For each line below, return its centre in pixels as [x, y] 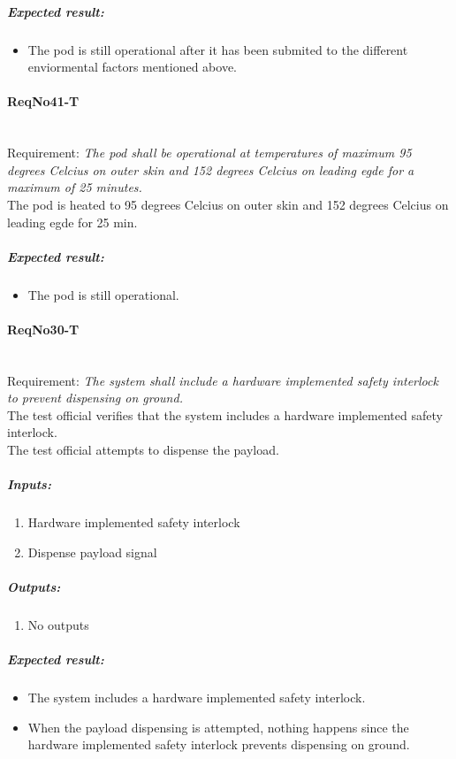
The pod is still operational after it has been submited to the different [218, 49]
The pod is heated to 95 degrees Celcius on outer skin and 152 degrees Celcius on [228, 204]
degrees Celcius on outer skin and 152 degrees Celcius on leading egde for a [211, 169]
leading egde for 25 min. [72, 222]
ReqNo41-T [43, 101]
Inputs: [29, 484]
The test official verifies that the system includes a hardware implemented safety [225, 414]
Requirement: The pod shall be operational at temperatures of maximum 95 [209, 153]
